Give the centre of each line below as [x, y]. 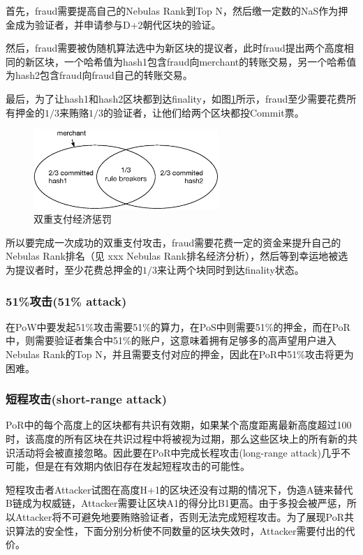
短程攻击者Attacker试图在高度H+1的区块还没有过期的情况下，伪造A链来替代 [179, 489]
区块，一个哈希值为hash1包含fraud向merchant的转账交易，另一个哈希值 [195, 61]
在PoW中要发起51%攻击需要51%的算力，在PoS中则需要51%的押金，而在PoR [178, 326]
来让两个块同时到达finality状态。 [231, 269]
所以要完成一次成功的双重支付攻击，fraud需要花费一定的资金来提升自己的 [173, 242]
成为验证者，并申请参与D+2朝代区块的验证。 [118, 24]
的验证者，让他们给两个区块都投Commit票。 [204, 112]
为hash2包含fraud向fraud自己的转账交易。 [99, 75]
